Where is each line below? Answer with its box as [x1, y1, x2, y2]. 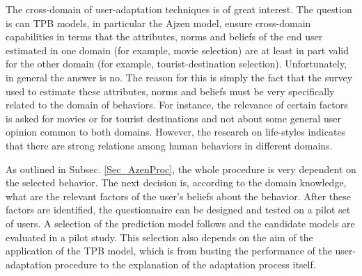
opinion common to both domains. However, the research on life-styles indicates [6, 124, 346, 139]
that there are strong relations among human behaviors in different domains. [6, 138, 333, 152]
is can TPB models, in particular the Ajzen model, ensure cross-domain [6, 15, 311, 30]
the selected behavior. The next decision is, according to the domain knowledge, [6, 175, 347, 190]
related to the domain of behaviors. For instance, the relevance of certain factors [6, 97, 348, 112]
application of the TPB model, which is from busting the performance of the [6, 243, 332, 258]
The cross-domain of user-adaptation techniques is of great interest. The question [6, 2, 352, 16]
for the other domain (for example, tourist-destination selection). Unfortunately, [6, 56, 347, 71]
